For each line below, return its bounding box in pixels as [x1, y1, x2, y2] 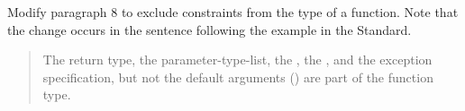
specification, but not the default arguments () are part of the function [42, 67, 433, 86]
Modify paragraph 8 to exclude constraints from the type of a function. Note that [7, 3, 459, 21]
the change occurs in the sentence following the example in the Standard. [7, 20, 412, 38]
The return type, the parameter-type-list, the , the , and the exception [42, 50, 433, 69]
